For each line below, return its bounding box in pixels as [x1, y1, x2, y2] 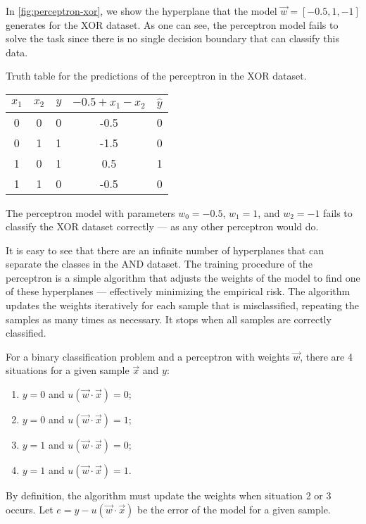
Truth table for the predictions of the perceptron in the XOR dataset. [6, 68, 307, 83]
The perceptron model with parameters [6, 205, 175, 220]
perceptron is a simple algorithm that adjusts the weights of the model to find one [6, 270, 360, 285]
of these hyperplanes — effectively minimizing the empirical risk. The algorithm [6, 284, 351, 299]
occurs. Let [6, 501, 53, 516]
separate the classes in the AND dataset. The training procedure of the [6, 256, 313, 271]
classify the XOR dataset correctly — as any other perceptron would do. [6, 219, 319, 234]
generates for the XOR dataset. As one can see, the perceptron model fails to [6, 17, 339, 32]
